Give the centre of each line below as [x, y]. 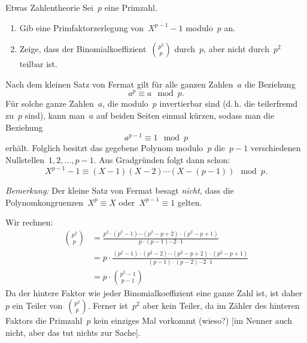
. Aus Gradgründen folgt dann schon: [162, 159]
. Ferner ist [108, 306]
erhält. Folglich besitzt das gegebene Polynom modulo [104, 148]
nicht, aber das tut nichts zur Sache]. [73, 332]
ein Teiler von [37, 306]
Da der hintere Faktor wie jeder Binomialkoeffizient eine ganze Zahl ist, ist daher [154, 292]
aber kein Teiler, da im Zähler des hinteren [221, 306]
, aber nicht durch [236, 49]
